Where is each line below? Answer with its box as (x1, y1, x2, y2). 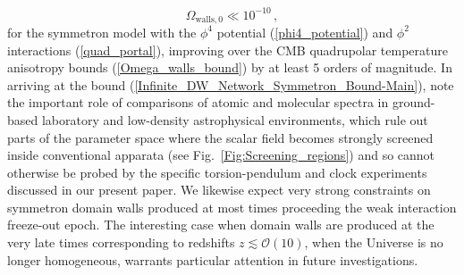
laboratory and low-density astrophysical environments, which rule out (41, 110, 428, 129)
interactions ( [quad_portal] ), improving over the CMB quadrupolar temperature (7, 40, 449, 59)
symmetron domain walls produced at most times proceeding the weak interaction (7, 197, 457, 216)
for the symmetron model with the (7, 22, 197, 41)
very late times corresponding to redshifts (7, 233, 235, 252)
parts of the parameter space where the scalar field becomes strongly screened (7, 128, 434, 146)
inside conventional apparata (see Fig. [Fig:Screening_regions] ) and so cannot (7, 146, 435, 164)
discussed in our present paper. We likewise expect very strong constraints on (7, 180, 431, 199)
